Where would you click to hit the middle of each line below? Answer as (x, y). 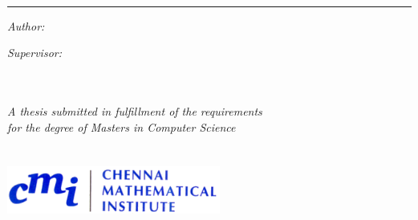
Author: (26, 25)
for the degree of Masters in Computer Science (122, 126)
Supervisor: (34, 53)
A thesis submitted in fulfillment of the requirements (135, 110)
